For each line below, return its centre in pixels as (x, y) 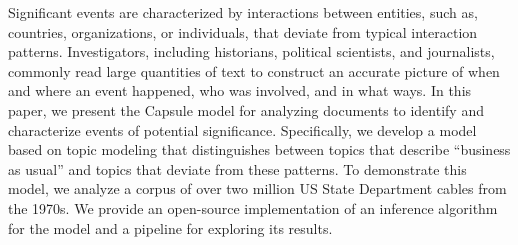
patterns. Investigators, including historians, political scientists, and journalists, (251, 51)
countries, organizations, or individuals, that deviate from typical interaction (243, 31)
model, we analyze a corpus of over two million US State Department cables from (257, 188)
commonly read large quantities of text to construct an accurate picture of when (254, 70)
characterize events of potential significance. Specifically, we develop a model (242, 129)
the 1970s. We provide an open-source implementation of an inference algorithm (253, 207)
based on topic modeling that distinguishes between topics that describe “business (259, 149)
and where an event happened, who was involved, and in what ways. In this (240, 90)
